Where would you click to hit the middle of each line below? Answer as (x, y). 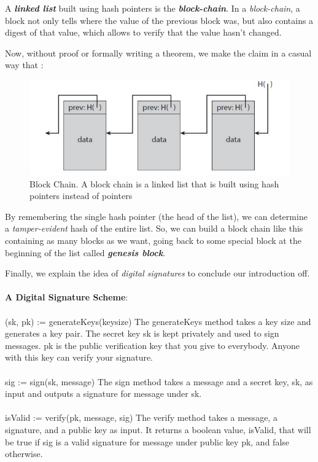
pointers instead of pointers (81, 196)
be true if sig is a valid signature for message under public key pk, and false (147, 441)
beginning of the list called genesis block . (85, 252)
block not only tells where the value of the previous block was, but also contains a (159, 20)
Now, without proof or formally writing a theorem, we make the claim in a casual (158, 53)
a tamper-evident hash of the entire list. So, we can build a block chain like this (154, 228)
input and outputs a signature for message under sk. (103, 393)
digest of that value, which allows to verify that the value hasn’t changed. (143, 32)
